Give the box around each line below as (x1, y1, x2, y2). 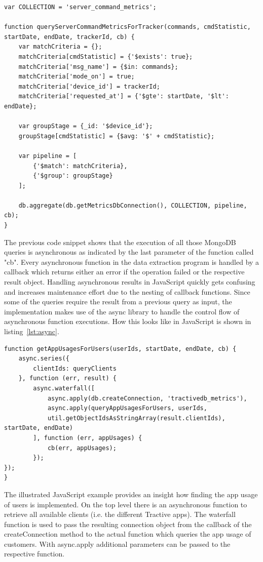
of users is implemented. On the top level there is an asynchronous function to (4, 499, 247, 509)
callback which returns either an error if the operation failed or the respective (4, 266, 245, 277)
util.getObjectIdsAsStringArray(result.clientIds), (47, 414, 226, 422)
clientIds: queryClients (33, 365, 117, 372)
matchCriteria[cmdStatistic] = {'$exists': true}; (18, 53, 193, 60)
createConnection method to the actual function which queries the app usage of (4, 529, 251, 539)
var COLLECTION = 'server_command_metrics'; (4, 4, 157, 11)
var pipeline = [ (18, 152, 77, 159)
